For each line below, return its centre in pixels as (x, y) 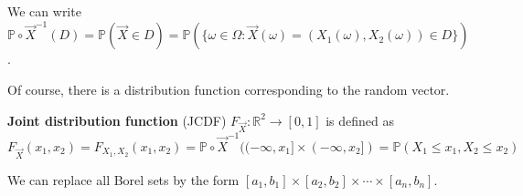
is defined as (360, 120)
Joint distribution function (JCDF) (117, 120)
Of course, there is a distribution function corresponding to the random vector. (229, 89)
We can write (44, 11)
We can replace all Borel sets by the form (123, 179)
